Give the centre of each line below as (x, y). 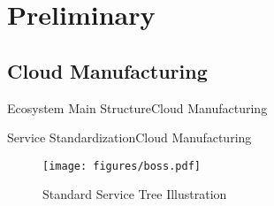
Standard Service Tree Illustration (135, 194)
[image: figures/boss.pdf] (122, 166)
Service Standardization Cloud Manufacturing (129, 137)
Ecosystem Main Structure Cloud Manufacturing (137, 107)
